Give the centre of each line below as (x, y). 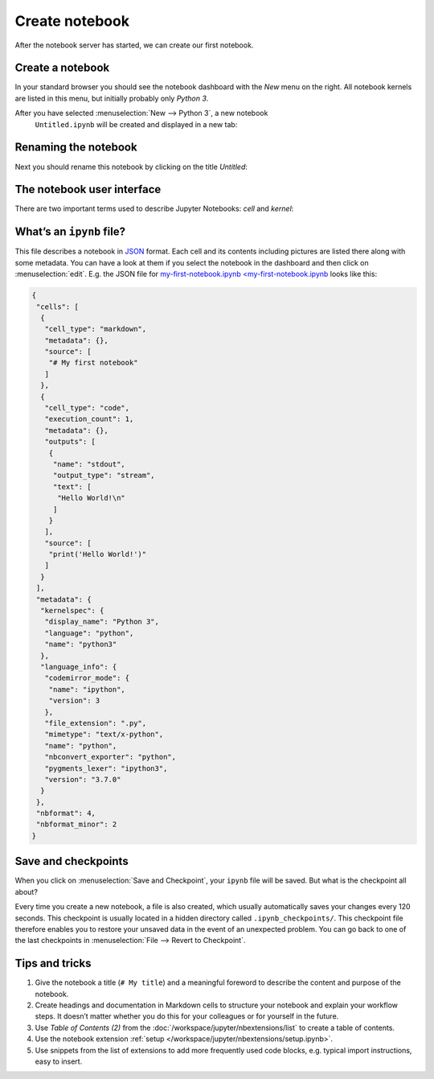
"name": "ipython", (87, 689)
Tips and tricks (53, 964)
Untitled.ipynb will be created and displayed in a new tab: (136, 124)
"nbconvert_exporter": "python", (111, 757)
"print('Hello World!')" (98, 554)
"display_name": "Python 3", (102, 622)
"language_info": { (79, 667)
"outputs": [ (70, 442)
